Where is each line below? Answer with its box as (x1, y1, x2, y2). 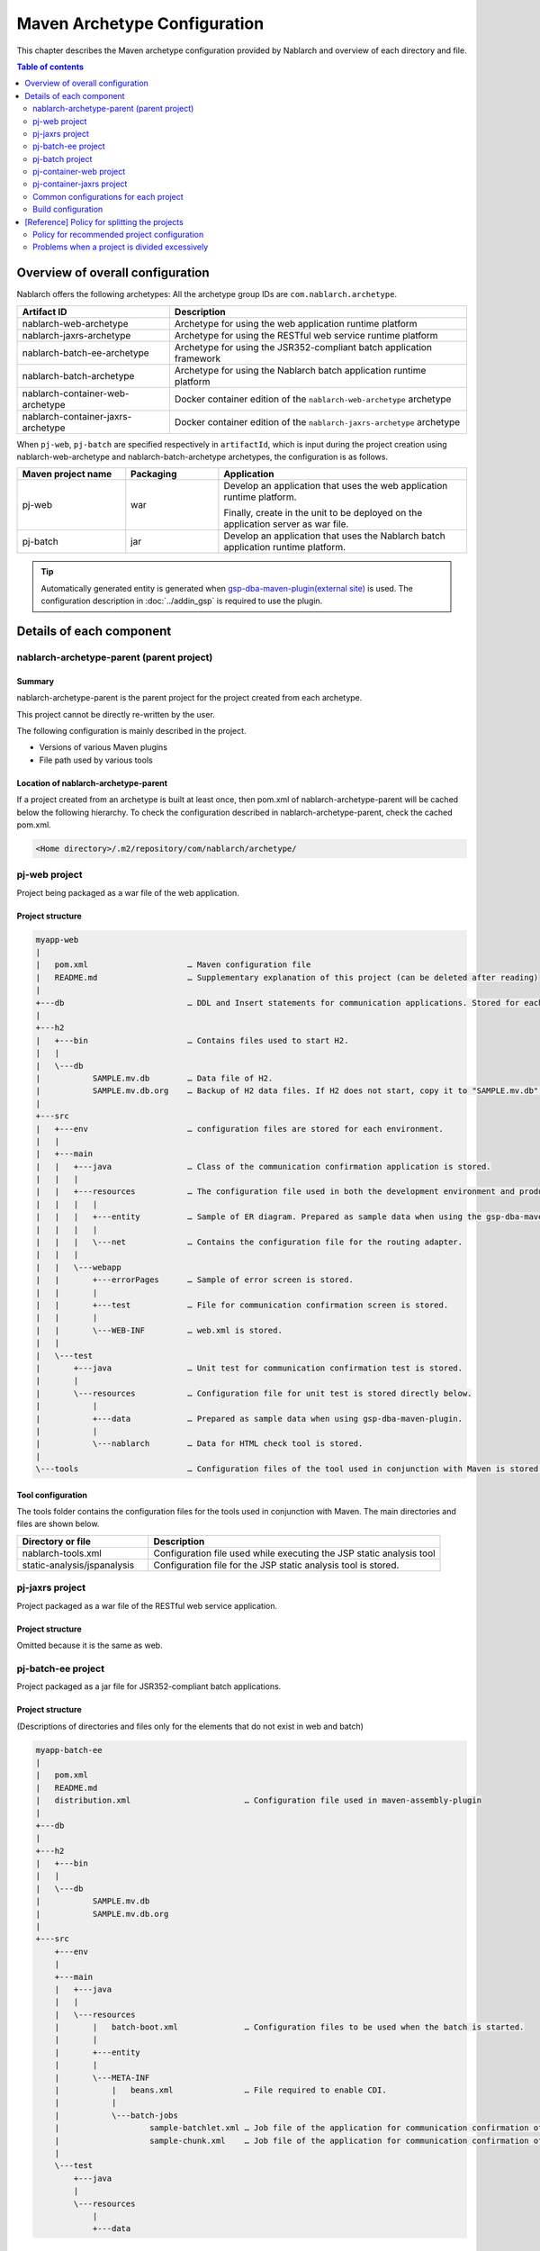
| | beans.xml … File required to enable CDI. (54, 2085, 387, 2095)
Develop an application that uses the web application (223, 480, 448, 493)
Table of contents (16, 61, 85, 72)
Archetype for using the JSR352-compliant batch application (174, 340, 432, 353)
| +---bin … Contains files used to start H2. (35, 1035, 349, 1045)
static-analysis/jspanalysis (22, 1559, 135, 1571)
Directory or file (22, 1535, 92, 1548)
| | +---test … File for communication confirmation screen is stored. (35, 1300, 449, 1310)
